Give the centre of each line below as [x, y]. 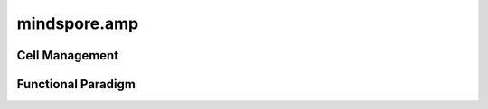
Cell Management [68, 55]
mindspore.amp [78, 23]
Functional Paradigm [76, 84]
